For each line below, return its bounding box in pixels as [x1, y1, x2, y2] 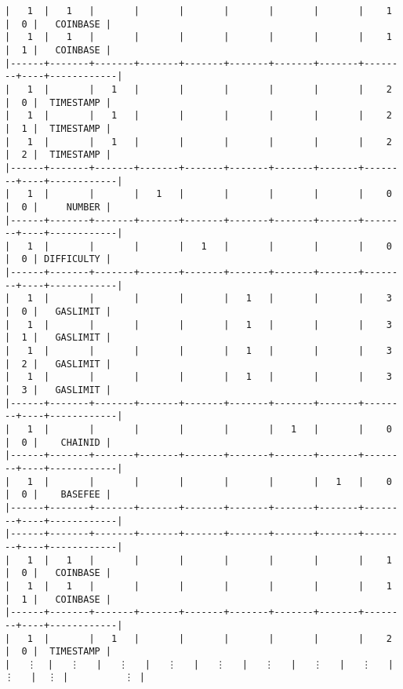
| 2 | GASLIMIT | [5, 358, 112, 370]
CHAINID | [60, 436, 112, 448]
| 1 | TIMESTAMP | [5, 122, 112, 134]
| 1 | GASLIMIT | [5, 332, 112, 344]
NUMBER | [66, 201, 112, 213]
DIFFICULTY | [44, 253, 112, 265]
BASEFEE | [60, 489, 112, 501]
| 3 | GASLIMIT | [5, 385, 112, 396]
